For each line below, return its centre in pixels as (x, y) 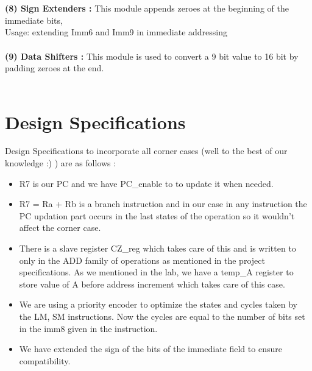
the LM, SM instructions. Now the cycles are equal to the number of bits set (162, 316)
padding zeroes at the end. (55, 68)
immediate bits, (34, 20)
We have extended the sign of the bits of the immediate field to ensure (151, 349)
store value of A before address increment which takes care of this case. (152, 284)
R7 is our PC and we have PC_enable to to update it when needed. (146, 183)
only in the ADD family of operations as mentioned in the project (142, 260)
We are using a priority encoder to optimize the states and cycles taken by (158, 304)
